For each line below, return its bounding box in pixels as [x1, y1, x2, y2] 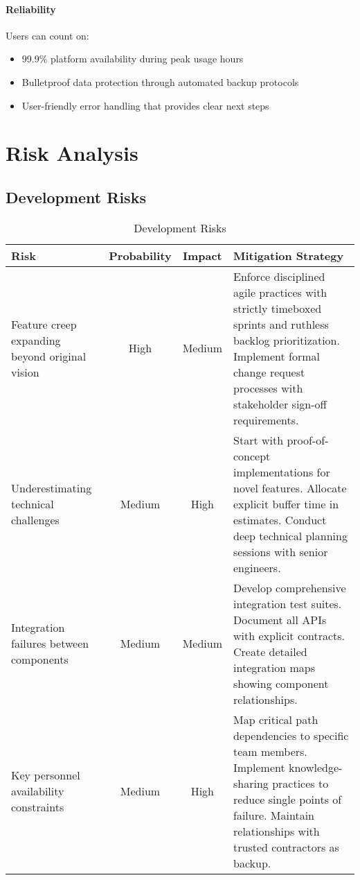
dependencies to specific [233, 727, 349, 743]
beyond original [11, 347, 87, 364]
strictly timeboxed [233, 300, 322, 316]
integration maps [233, 659, 315, 675]
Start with [233, 431, 284, 448]
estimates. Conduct [233, 511, 327, 528]
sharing [233, 775, 269, 791]
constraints [11, 799, 64, 816]
